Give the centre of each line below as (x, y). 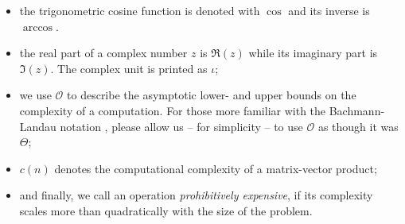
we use (35, 95)
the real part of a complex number (103, 53)
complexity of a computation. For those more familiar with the (173, 110)
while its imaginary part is (313, 53)
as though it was (358, 126)
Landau (38, 126)
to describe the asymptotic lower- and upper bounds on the (212, 95)
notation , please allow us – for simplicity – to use (181, 126)
